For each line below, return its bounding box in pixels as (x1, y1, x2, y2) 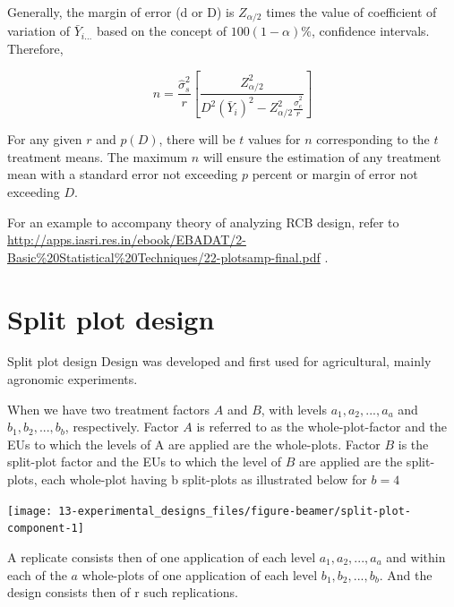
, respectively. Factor (64, 417, 179, 436)
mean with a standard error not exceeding (7, 165, 238, 184)
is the (398, 434, 429, 453)
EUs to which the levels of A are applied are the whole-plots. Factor (7, 434, 381, 453)
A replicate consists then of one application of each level (7, 547, 316, 566)
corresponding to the (316, 130, 430, 149)
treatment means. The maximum (7, 147, 188, 166)
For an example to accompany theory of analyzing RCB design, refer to (7, 212, 399, 231)
